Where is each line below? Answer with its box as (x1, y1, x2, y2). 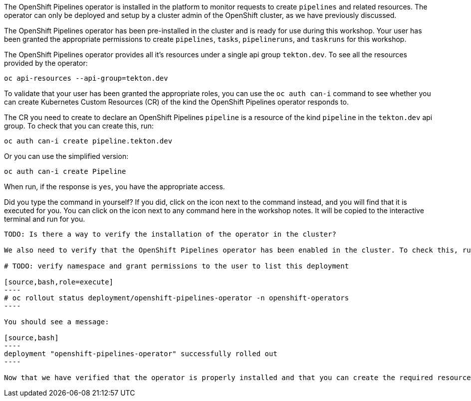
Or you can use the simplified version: (4, 152, 129, 160)
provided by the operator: (4, 59, 88, 67)
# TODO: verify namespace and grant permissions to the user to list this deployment (4, 262, 349, 270)
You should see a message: (4, 318, 109, 326)
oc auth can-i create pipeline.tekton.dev (4, 137, 173, 145)
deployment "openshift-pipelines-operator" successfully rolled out (4, 350, 277, 358)
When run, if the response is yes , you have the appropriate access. (4, 182, 225, 191)
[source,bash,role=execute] (4, 278, 114, 286)
